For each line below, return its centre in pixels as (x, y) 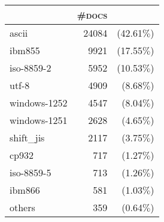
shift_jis (27, 137)
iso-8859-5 (31, 172)
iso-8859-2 (31, 68)
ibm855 (25, 50)
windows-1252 (39, 103)
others (22, 207)
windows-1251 (39, 120)
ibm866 (25, 190)
